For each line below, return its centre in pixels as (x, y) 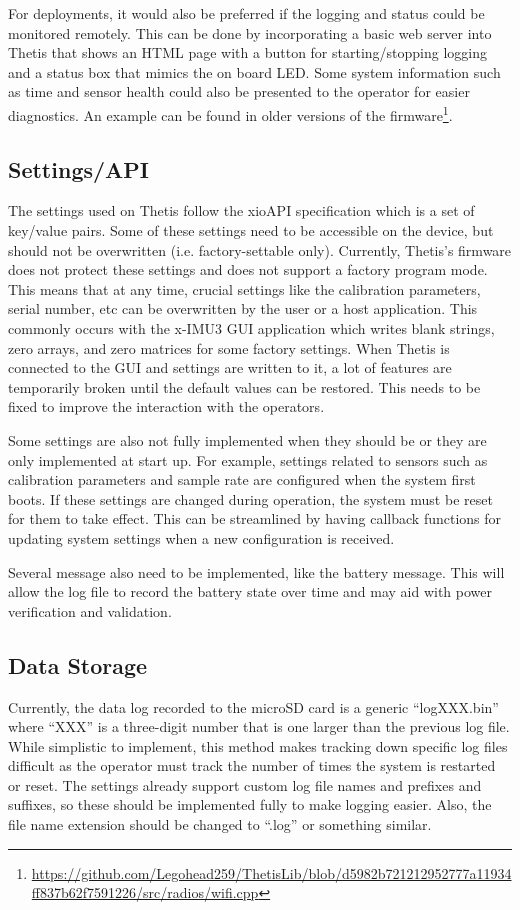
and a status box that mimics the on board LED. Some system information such (254, 71)
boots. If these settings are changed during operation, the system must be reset (250, 498)
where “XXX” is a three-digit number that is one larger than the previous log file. (259, 726)
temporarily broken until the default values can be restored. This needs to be (244, 386)
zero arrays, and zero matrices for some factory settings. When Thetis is (229, 347)
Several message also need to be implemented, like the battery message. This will (256, 571)
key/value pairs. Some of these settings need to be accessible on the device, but (251, 230)
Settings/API (78, 168)
